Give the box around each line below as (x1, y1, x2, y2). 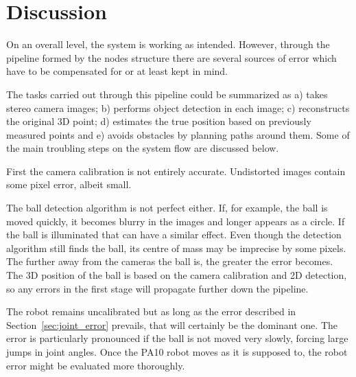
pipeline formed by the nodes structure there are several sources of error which (6, 50, 337, 65)
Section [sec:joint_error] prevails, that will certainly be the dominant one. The (6, 317, 338, 332)
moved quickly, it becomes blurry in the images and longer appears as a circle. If (6, 214, 345, 228)
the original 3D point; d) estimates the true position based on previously (6, 114, 311, 128)
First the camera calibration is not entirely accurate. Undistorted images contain (6, 163, 346, 178)
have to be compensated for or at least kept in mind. (6, 64, 228, 78)
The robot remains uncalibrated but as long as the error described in (6, 304, 296, 319)
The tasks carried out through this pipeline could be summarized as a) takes (6, 87, 328, 101)
